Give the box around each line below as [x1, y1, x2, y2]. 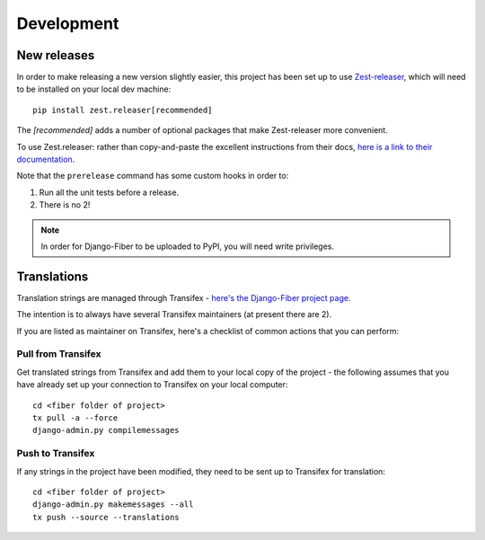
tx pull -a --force [32, 412, 119, 422]
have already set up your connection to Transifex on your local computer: [16, 379, 288, 390]
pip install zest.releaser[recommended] [32, 104, 213, 115]
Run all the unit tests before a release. [39, 187, 180, 198]
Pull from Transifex [16, 348, 101, 360]
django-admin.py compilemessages [32, 425, 180, 436]
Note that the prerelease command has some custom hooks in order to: [16, 171, 289, 181]
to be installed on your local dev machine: [16, 84, 172, 94]
